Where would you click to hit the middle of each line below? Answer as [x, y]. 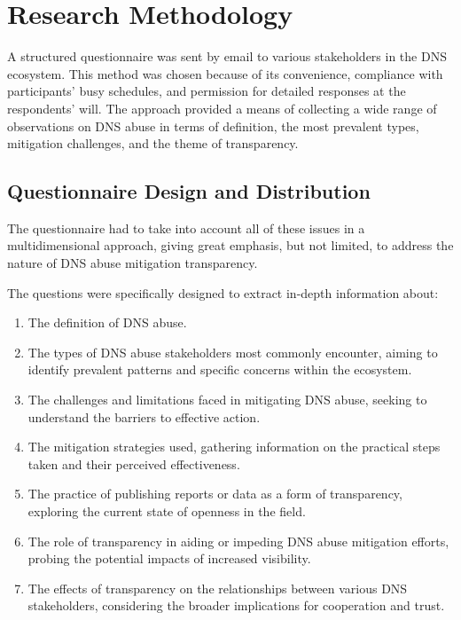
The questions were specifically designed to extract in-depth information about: [223, 292]
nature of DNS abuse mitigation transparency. [133, 263]
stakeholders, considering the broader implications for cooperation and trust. [236, 605]
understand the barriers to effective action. [144, 416]
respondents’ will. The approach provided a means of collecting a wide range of [222, 108]
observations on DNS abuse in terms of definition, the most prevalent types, [213, 126]
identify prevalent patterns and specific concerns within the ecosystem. [220, 369]
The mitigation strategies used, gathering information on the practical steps [234, 447]
